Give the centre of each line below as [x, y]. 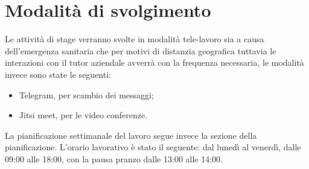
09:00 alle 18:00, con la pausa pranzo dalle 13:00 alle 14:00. [114, 158]
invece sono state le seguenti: [58, 74]
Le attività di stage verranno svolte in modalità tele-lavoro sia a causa [135, 39]
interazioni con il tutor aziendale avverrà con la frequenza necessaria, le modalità [154, 62]
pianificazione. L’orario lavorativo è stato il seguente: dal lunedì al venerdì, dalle [153, 147]
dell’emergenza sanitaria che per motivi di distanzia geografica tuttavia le [141, 50]
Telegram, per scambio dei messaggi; [86, 94]
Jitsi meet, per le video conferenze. [83, 115]
